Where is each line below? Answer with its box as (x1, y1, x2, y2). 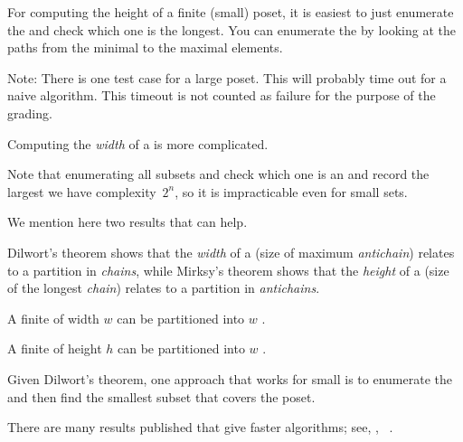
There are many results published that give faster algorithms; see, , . (7, 418, 393, 437)
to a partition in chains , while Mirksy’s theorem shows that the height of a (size (7, 260, 449, 279)
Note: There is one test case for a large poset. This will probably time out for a (7, 68, 447, 87)
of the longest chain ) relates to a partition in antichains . (7, 278, 320, 297)
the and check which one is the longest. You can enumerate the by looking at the (7, 20, 456, 39)
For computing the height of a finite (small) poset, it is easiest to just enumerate (7, 3, 454, 21)
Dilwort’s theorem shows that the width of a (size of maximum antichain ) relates (7, 242, 455, 261)
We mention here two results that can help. (7, 212, 248, 231)
